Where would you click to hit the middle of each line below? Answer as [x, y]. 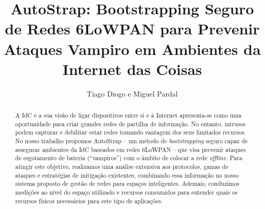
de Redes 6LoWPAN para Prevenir [132, 28]
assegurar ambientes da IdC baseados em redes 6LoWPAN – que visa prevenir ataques [130, 149]
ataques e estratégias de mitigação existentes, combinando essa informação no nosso [127, 175]
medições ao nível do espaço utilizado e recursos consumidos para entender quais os [126, 192]
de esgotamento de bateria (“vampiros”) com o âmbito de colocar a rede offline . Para [129, 158]
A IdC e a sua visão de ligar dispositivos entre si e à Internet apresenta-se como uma [128, 115]
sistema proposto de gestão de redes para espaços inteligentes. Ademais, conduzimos [127, 184]
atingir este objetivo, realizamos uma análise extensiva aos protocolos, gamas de [122, 167]
